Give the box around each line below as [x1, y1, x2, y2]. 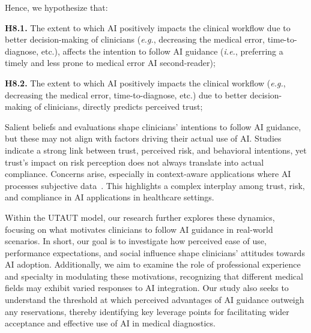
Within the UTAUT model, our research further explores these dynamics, [5, 211, 275, 223]
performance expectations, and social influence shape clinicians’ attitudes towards [5, 246, 305, 259]
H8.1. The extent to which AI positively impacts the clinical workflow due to [5, 21, 291, 34]
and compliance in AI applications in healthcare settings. [5, 191, 214, 203]
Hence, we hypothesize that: [5, 1, 108, 13]
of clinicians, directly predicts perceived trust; [34, 100, 203, 113]
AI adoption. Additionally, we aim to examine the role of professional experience [5, 258, 301, 271]
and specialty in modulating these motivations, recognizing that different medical [5, 269, 303, 282]
